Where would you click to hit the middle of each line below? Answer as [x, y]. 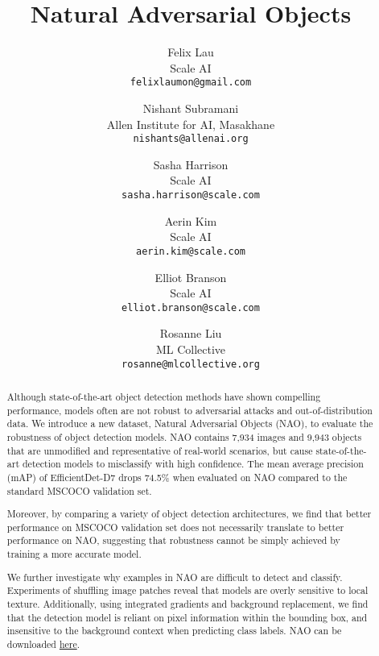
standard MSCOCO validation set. [79, 490]
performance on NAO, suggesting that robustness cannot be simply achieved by [173, 540]
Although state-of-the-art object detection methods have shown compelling [164, 396]
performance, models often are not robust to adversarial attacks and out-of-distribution [189, 410]
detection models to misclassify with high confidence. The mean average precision [193, 464]
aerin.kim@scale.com [191, 251]
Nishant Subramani [191, 108]
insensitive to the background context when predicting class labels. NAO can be [174, 631]
